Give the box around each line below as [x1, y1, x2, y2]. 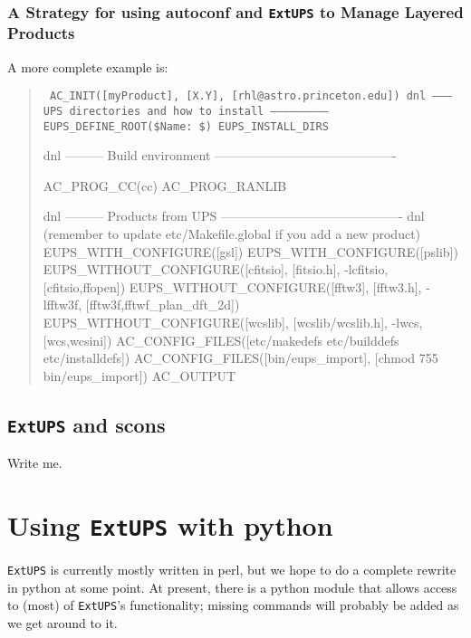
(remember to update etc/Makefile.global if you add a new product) [43, 224, 421, 243]
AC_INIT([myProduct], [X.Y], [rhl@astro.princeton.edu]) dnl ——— [49, 90, 452, 103]
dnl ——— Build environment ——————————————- [43, 146, 397, 165]
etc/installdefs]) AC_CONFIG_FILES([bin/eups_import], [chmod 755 [43, 348, 438, 367]
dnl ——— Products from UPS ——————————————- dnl [43, 206, 425, 225]
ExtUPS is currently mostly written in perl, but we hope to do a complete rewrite [7, 560, 457, 579]
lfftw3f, [43, 295, 82, 314]
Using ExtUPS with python [7, 506, 333, 543]
